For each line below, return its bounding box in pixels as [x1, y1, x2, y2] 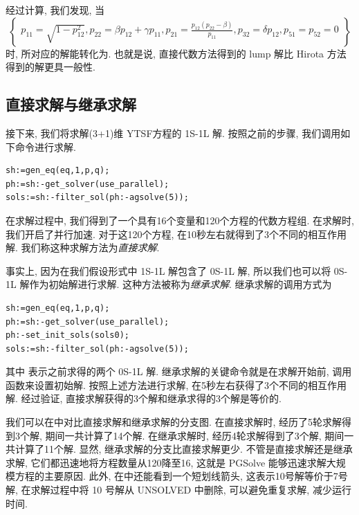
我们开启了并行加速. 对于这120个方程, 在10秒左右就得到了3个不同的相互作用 [6, 226, 347, 241]
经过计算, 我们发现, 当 [6, 3, 105, 17]
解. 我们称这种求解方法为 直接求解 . [6, 240, 160, 255]
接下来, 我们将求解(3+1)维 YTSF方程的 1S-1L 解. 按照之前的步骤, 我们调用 [6, 125, 341, 140]
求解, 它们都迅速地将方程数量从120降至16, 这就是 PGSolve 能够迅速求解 [6, 455, 326, 469]
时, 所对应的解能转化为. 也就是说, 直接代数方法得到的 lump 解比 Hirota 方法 [6, 46, 347, 60]
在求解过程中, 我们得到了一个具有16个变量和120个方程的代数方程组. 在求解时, [6, 213, 354, 227]
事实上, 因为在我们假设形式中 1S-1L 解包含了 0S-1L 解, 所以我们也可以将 [6, 263, 331, 278]
